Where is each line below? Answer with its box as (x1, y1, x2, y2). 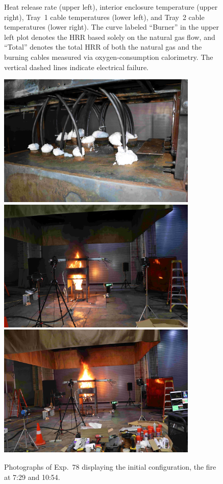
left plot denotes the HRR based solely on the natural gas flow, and (4, 31, 215, 42)
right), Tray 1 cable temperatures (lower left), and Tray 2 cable (4, 11, 205, 22)
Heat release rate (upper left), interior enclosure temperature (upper (4, 2, 218, 12)
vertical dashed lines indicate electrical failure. (4, 61, 148, 72)
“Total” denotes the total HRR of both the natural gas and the (4, 41, 202, 52)
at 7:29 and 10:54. (4, 471, 60, 482)
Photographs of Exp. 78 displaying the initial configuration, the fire (4, 461, 216, 472)
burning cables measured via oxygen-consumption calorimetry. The (4, 51, 213, 62)
